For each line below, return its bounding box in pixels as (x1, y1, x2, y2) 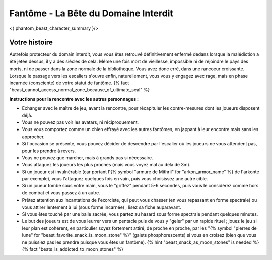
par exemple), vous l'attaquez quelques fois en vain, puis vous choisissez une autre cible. (22, 176, 208, 182)
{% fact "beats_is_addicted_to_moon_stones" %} (22, 246, 123, 252)
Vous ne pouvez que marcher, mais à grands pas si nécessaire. (22, 154, 153, 161)
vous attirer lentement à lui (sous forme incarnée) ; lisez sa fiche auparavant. (22, 204, 181, 210)
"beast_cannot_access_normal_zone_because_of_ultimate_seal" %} (9, 87, 150, 93)
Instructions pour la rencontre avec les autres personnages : (9, 96, 139, 102)
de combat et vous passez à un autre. (22, 189, 100, 196)
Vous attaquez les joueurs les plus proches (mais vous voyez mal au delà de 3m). (22, 162, 191, 168)
